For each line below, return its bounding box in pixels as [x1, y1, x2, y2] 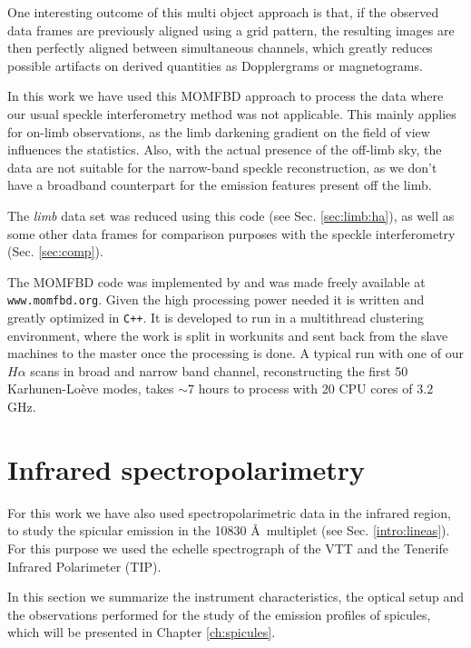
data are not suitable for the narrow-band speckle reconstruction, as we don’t [7, 157, 437, 176]
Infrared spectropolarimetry [7, 450, 365, 487]
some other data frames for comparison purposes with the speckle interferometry [7, 224, 456, 243]
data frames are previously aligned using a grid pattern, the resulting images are [7, 20, 455, 39]
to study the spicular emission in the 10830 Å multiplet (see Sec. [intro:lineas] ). [7, 521, 450, 540]
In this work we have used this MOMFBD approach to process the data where [7, 86, 444, 105]
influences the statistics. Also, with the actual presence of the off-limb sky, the [7, 140, 442, 159]
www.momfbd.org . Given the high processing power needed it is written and [7, 290, 425, 309]
